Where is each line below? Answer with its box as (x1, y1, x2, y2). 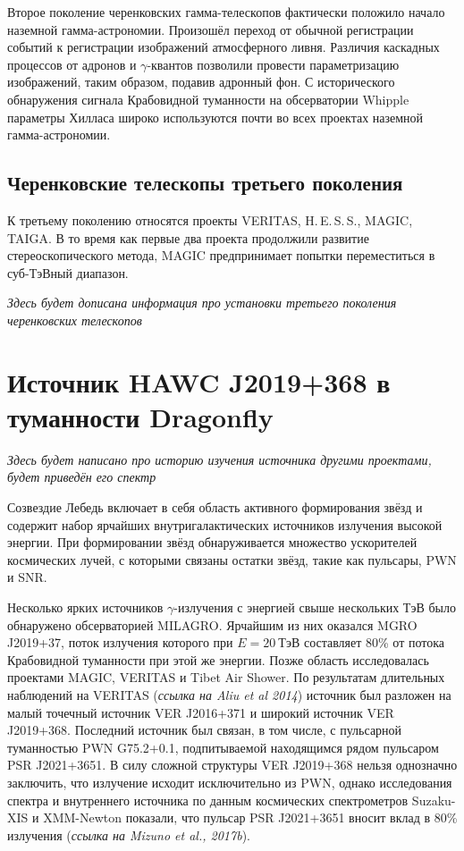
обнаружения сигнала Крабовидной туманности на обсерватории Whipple (7, 89, 409, 108)
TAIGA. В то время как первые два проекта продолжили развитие (7, 228, 369, 247)
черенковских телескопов (7, 310, 142, 329)
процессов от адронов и (7, 55, 137, 73)
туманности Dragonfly (7, 398, 274, 434)
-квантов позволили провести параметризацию (147, 55, 400, 73)
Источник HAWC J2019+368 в (7, 363, 391, 400)
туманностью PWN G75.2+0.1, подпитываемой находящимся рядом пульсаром (7, 737, 439, 756)
